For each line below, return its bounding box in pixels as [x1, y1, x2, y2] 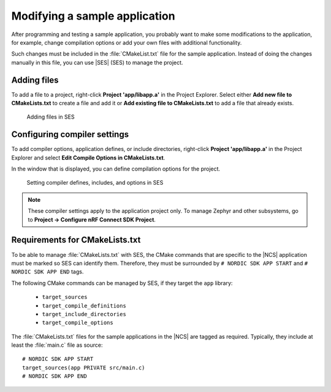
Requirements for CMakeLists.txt [11, 235, 141, 245]
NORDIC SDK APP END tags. [11, 268, 84, 275]
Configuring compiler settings [11, 129, 129, 140]
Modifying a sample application [11, 9, 175, 23]
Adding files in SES [26, 113, 75, 120]
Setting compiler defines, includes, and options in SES [26, 179, 164, 187]
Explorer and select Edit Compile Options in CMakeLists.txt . [11, 153, 165, 161]
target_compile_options [42, 319, 113, 327]
